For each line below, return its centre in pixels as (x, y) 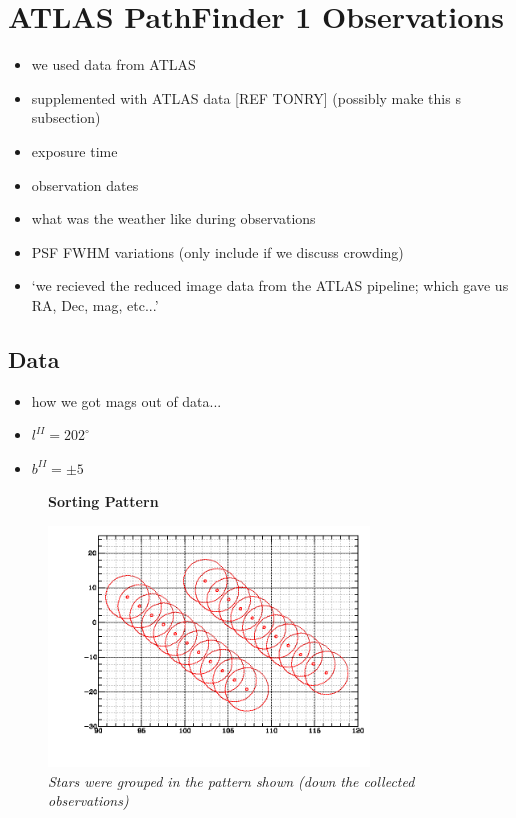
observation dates (85, 184)
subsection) (66, 117)
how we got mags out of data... (126, 400)
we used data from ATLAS (113, 64)
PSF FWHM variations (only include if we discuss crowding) (217, 251)
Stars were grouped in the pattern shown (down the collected (231, 780)
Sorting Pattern (103, 501)
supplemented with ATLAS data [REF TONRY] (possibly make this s (246, 97)
